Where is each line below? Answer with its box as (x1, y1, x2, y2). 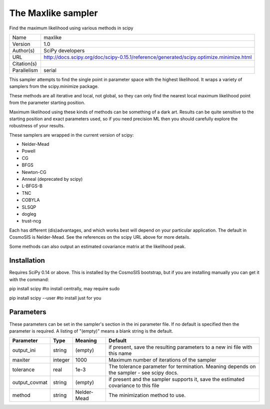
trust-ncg (21, 218, 41, 224)
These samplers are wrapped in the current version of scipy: (9, 132, 134, 138)
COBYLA (21, 197, 40, 203)
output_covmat (12, 379, 47, 386)
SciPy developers (43, 47, 85, 54)
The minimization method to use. (108, 392, 186, 399)
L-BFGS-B (21, 183, 42, 189)
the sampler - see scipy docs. (108, 370, 178, 377)
